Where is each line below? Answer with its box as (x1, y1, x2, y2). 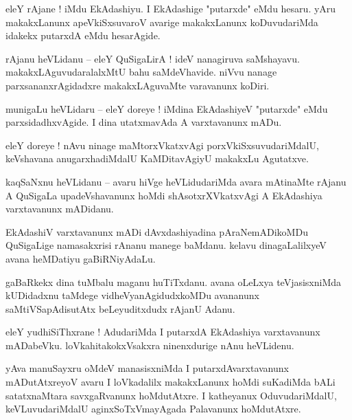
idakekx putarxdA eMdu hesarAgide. (5, 28, 161, 43)
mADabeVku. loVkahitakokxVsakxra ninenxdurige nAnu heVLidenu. (5, 338, 294, 352)
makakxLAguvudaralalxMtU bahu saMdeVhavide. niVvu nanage (5, 65, 277, 79)
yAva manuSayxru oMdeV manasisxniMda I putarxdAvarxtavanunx (5, 361, 289, 375)
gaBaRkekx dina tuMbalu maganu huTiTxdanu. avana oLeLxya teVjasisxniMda (5, 274, 342, 289)
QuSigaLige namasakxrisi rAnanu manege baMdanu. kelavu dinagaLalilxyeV (5, 238, 327, 252)
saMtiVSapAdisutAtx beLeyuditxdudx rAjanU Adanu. (5, 301, 235, 316)
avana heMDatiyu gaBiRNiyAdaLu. (5, 251, 156, 265)
